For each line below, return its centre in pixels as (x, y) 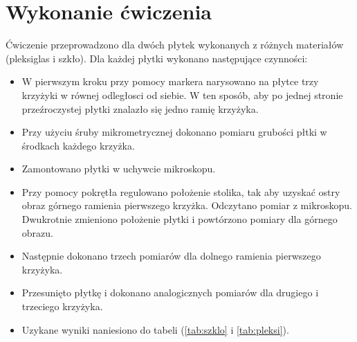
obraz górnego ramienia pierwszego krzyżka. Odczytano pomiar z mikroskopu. (187, 205)
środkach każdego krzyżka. (78, 145)
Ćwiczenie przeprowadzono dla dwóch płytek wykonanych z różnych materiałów (175, 45)
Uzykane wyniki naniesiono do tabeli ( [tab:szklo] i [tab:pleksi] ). (155, 329)
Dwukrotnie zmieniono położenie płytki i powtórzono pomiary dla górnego (180, 219)
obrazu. (37, 232)
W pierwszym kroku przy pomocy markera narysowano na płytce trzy (170, 81)
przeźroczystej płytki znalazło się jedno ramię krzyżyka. (140, 108)
